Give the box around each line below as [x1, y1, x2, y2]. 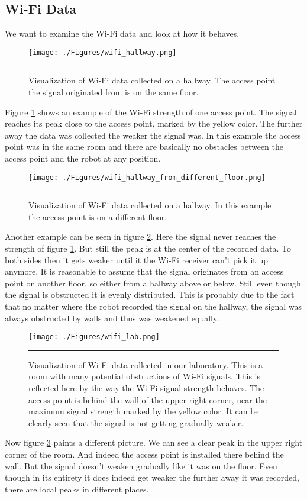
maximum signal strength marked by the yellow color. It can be [28, 405, 259, 417]
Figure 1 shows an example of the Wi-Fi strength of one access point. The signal [5, 105, 297, 118]
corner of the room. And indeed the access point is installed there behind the [5, 448, 284, 461]
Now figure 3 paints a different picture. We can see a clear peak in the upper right [5, 436, 303, 449]
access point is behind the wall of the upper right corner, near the [28, 393, 267, 405]
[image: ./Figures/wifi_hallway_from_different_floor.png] [28, 173, 266, 182]
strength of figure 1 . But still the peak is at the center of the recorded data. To [5, 242, 292, 255]
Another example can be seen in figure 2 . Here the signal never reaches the [5, 230, 276, 243]
